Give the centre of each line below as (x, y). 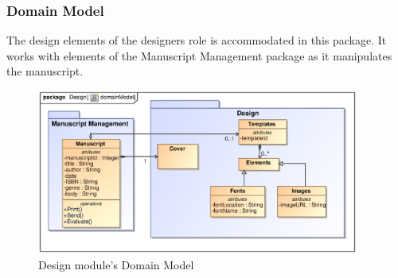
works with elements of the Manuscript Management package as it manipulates (199, 55)
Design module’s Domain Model (116, 265)
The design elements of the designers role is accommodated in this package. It (197, 40)
